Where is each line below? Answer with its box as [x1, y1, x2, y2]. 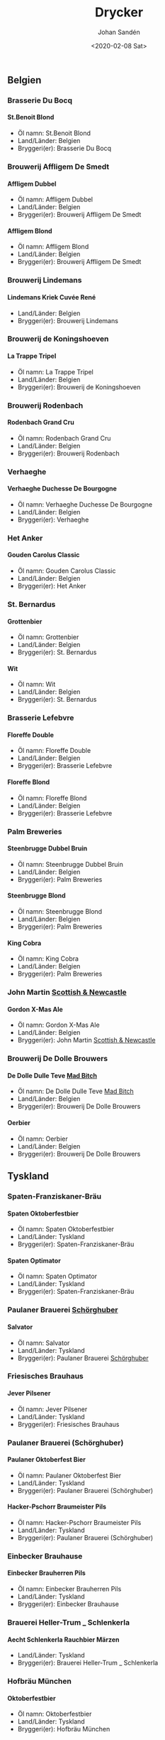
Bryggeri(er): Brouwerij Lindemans [17, 316, 119, 325]
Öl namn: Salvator [17, 1339, 70, 1347]
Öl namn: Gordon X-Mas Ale [17, 1021, 101, 1029]
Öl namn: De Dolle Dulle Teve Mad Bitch [17, 1087, 135, 1096]
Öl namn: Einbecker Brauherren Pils [17, 1585, 122, 1593]
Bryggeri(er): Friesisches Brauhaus [17, 1420, 120, 1428]
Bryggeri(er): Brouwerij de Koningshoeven [17, 382, 141, 391]
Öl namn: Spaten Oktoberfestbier [17, 1225, 115, 1233]
